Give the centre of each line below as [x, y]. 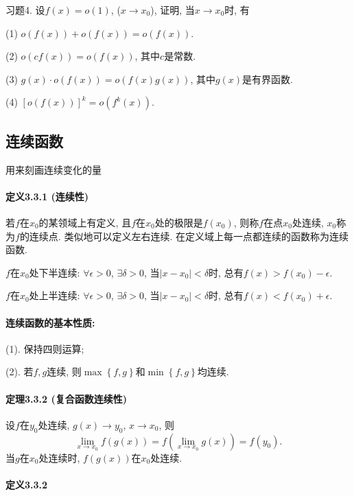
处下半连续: [55, 272]
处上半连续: [55, 295]
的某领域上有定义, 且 [85, 222]
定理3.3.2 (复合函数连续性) [66, 398]
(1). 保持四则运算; [45, 348]
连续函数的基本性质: [50, 322]
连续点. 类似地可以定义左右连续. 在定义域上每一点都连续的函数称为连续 [189, 236]
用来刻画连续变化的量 [54, 169]
